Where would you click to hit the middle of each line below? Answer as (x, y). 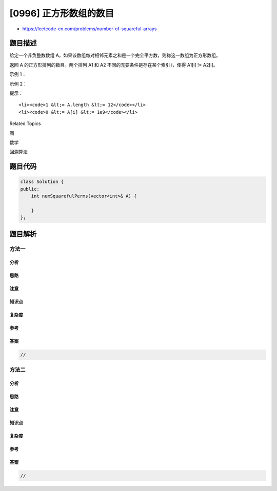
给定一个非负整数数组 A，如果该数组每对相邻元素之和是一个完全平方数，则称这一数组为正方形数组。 (115, 55)
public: (30, 189)
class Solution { (42, 182)
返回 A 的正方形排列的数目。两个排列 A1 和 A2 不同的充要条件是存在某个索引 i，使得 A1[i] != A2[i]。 (114, 65)
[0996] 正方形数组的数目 (62, 13)
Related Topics (25, 124)
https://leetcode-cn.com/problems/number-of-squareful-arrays (90, 29)
